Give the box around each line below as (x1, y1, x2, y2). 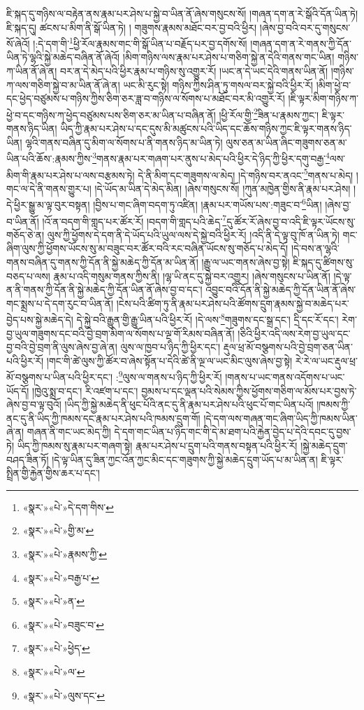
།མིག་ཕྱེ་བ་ (316, 77, 351, 92)
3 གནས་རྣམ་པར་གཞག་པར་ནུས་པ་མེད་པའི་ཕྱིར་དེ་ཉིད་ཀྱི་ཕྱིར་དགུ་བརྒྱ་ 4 (92, 149, 330, 165)
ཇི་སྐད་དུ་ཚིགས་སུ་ (293, 255, 354, 270)
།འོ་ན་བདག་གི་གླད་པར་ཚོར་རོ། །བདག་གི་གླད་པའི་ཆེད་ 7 (42, 211, 227, 228)
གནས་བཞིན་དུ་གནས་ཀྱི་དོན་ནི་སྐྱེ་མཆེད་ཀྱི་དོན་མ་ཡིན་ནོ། (6, 255, 198, 270)
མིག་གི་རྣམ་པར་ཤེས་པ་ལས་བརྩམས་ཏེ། (6, 167, 135, 182)
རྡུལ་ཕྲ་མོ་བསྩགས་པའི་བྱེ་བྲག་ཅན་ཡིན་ (223, 340, 353, 354)
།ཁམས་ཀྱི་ (316, 397, 351, 412)
